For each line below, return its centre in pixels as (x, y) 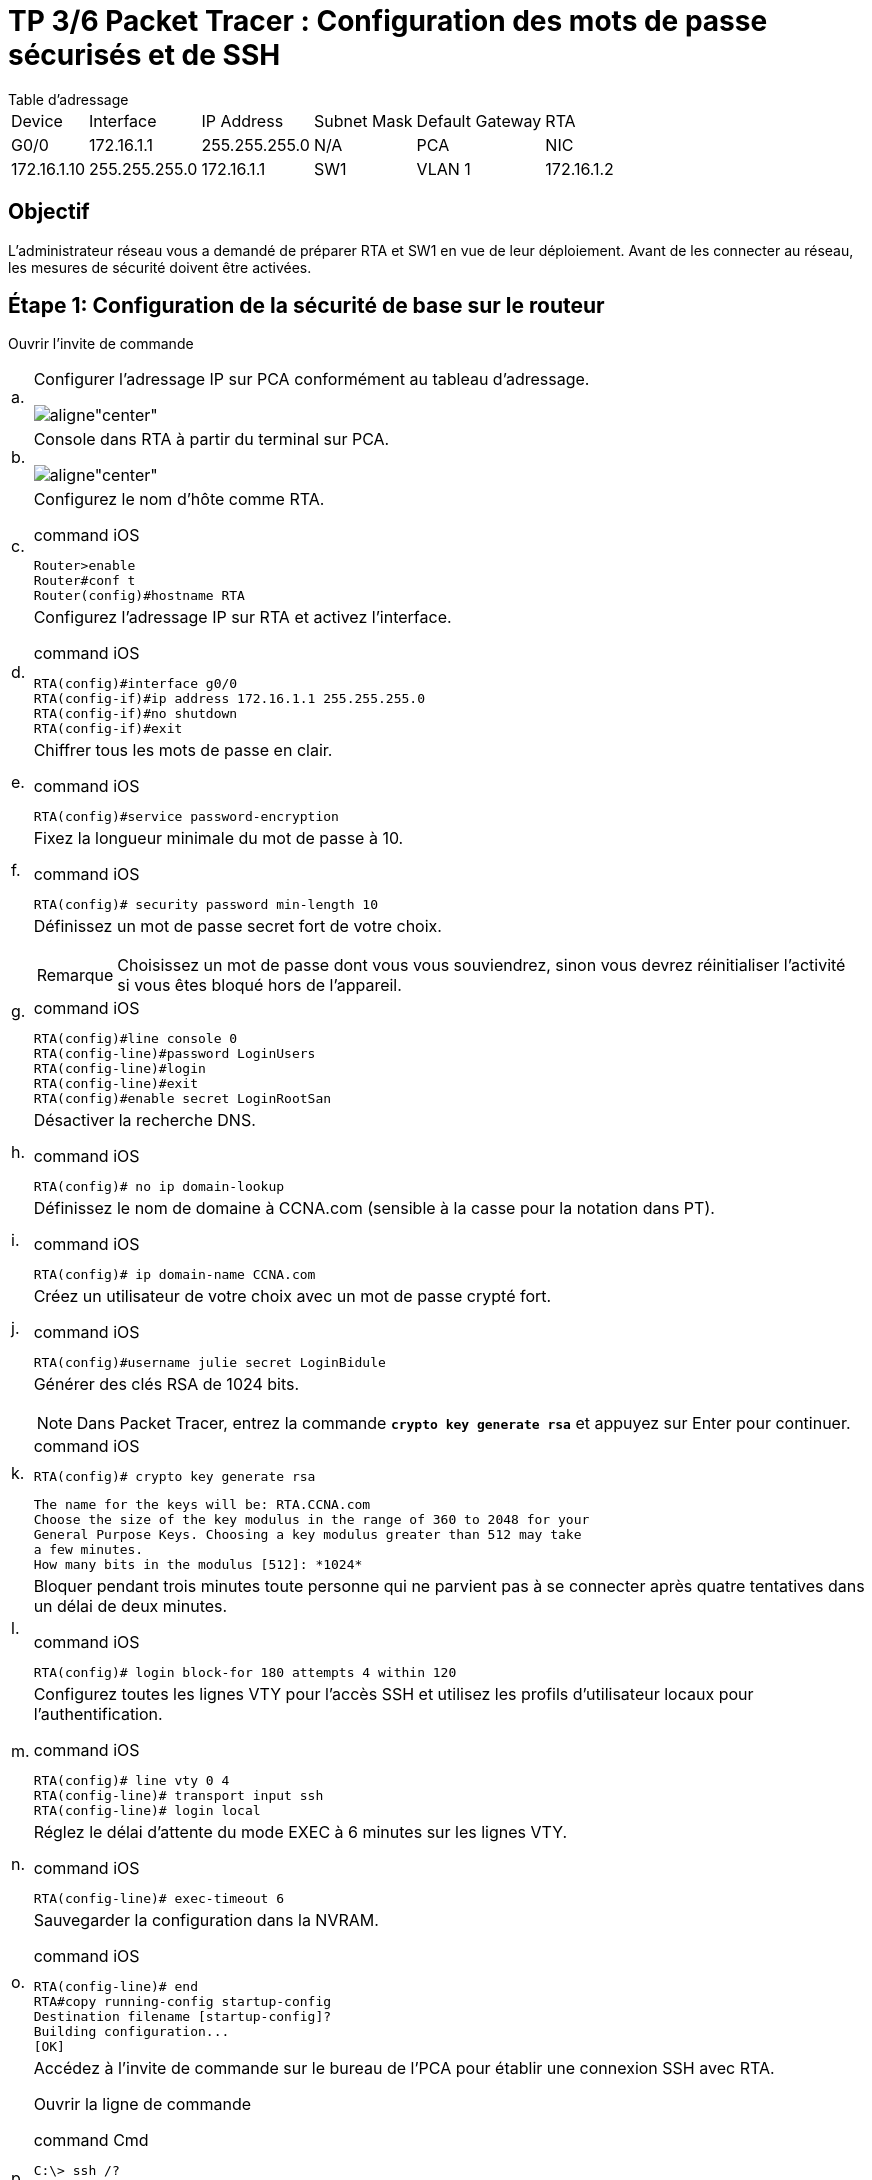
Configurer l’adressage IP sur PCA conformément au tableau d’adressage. (311, 379)
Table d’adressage (68, 99)
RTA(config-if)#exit (108, 729)
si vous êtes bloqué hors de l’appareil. (259, 985)
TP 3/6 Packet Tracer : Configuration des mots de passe (388, 21)
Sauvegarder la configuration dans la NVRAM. (206, 1920)
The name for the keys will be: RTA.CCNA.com (202, 1505)
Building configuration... (131, 2032)
